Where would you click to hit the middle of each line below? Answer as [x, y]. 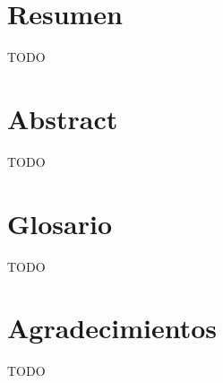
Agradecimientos [112, 328]
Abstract [63, 118]
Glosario [60, 223]
